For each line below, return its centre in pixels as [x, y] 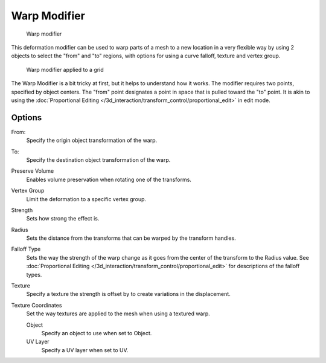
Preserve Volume [33, 171]
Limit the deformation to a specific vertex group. [86, 199]
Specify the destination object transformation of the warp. [98, 159]
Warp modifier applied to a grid [65, 69]
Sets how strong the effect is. [63, 219]
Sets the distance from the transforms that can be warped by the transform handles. [131, 238]
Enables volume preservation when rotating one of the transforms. [109, 179]
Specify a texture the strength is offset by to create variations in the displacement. [128, 294]
